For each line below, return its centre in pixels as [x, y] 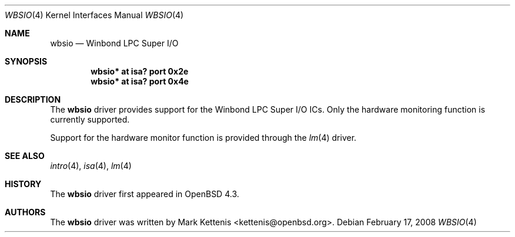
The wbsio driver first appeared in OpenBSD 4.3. [145, 194]
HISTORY [23, 184]
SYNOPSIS [26, 61]
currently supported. [90, 119]
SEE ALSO [25, 156]
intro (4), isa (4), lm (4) [91, 166]
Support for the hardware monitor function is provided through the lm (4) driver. [203, 138]
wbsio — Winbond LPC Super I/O [114, 43]
